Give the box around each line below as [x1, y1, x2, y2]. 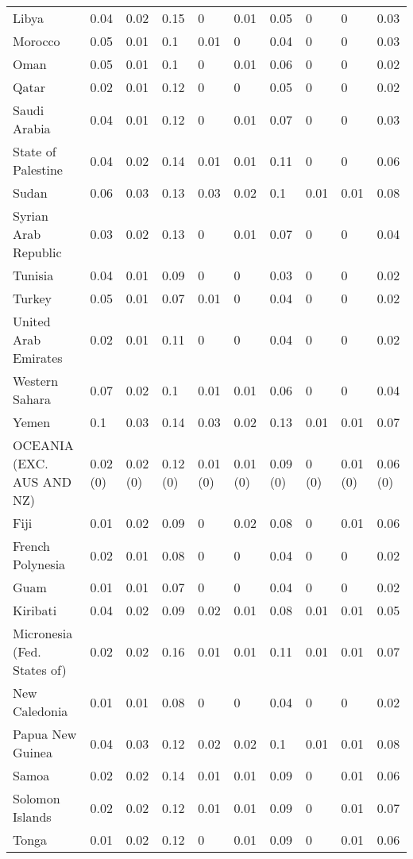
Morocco [13, 32, 60, 50]
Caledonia [13, 702, 68, 720]
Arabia [13, 119, 51, 137]
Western [13, 372, 59, 390]
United [13, 312, 51, 330]
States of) [13, 661, 67, 679]
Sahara [13, 390, 52, 408]
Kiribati [13, 601, 57, 619]
